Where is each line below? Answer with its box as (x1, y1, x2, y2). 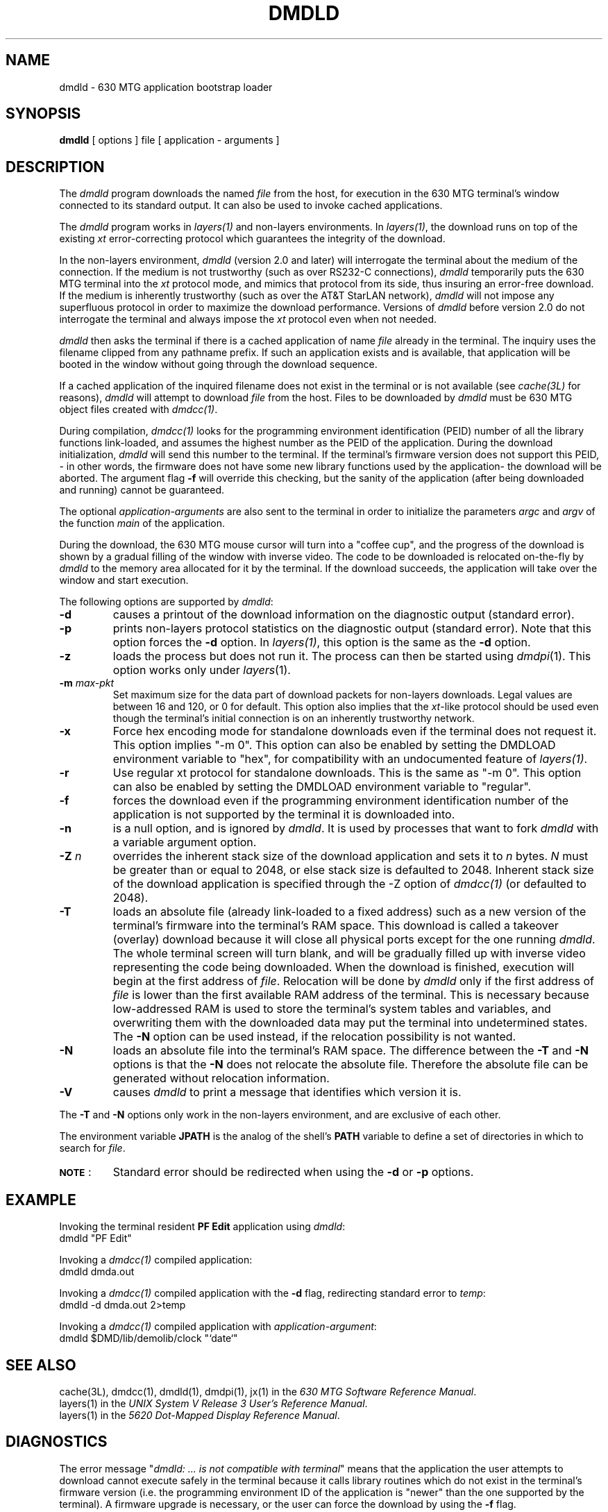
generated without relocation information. (112, 1071, 330, 1086)
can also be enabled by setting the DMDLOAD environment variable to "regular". (112, 780, 532, 794)
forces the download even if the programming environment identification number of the (112, 793, 569, 808)
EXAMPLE (6, 1191, 76, 1209)
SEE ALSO (6, 1356, 76, 1374)
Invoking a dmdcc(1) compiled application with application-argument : (59, 1320, 377, 1333)
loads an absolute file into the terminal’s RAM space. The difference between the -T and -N (112, 1043, 589, 1058)
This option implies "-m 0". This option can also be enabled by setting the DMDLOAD (112, 738, 556, 753)
